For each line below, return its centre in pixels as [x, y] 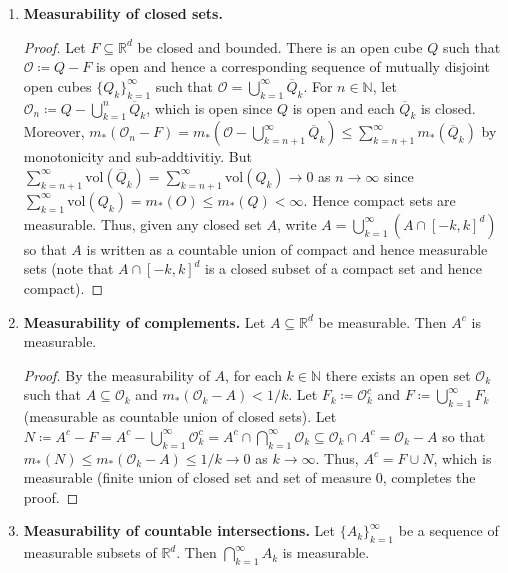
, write [296, 223]
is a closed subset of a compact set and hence [343, 268]
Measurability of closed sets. [123, 13]
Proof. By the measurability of [116, 374]
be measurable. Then [382, 321]
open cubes [57, 85]
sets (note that [68, 268]
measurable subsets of [90, 552]
